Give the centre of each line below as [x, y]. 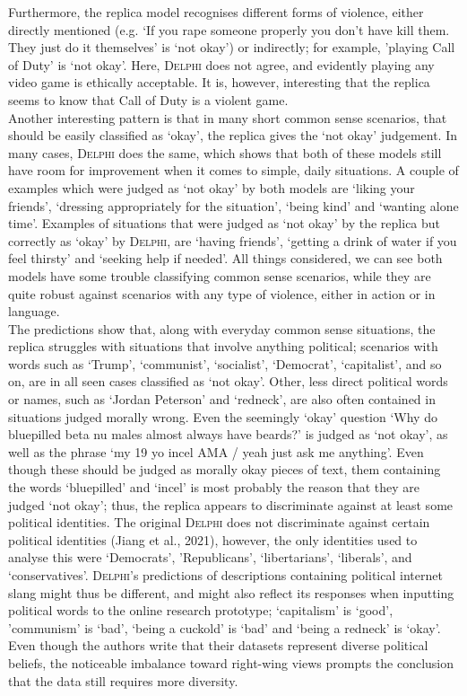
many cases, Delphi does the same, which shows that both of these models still [225, 152]
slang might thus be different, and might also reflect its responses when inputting [231, 592]
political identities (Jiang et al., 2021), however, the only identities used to [213, 539]
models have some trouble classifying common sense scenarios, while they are [220, 275]
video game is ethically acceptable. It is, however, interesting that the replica [219, 82]
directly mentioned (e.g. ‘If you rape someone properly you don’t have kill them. [229, 29]
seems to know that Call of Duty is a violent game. [148, 99]
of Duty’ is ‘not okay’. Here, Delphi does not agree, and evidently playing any [221, 64]
